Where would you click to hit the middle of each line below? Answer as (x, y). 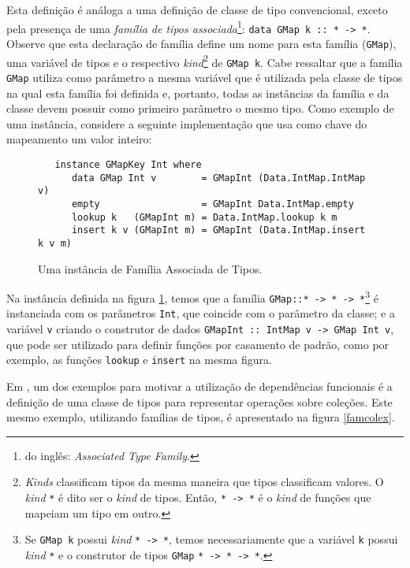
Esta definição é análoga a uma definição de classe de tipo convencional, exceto (197, 9)
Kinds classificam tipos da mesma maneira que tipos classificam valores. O (204, 482)
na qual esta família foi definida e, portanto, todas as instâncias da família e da (198, 93)
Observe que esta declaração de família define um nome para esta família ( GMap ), (201, 43)
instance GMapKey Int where (128, 164)
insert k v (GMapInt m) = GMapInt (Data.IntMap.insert (218, 230)
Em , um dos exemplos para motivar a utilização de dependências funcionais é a (199, 386)
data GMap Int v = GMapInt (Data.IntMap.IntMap (218, 178)
